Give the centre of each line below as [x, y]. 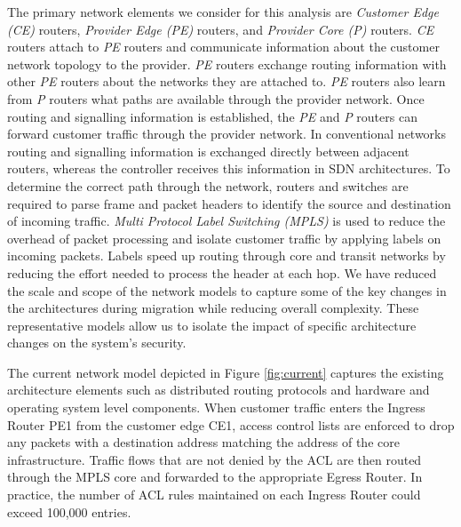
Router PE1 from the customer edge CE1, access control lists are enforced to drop [231, 424]
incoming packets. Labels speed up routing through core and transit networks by [227, 256]
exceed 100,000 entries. [69, 511]
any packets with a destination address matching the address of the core [203, 442]
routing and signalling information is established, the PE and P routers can [212, 116]
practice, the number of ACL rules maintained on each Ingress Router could [214, 495]
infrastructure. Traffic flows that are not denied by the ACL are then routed [215, 459]
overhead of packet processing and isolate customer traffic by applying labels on [224, 238]
